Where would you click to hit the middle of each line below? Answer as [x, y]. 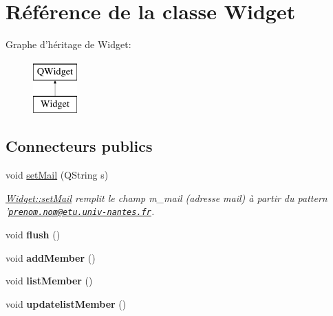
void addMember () [51, 257]
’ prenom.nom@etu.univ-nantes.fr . [80, 211]
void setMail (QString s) [57, 175]
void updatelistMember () [66, 303]
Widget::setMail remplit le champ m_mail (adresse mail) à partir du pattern [166, 197]
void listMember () [49, 281]
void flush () [33, 234]
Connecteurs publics [79, 146]
